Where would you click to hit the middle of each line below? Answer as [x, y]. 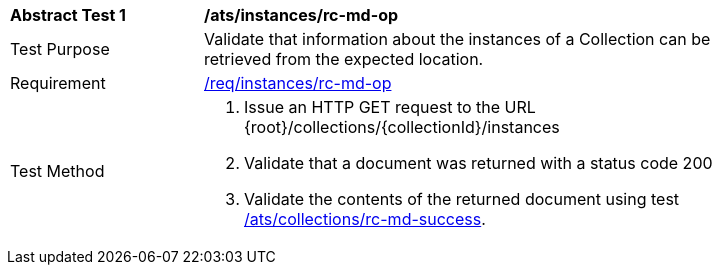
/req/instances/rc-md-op [298, 83]
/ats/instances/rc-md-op [301, 15]
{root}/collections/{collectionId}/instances [402, 127]
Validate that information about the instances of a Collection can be [457, 39]
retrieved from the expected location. [344, 59]
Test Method [57, 171]
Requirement [58, 83]
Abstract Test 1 [68, 15]
